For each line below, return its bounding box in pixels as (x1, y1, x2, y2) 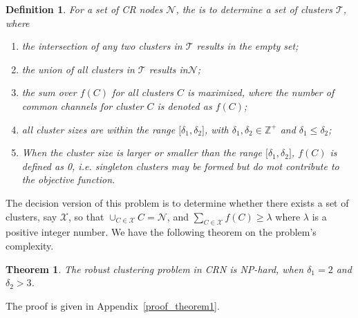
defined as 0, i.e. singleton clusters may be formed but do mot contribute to (21, 158, 339, 173)
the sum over (21, 85, 77, 100)
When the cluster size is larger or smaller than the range (21, 145, 262, 160)
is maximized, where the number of (187, 85, 335, 100)
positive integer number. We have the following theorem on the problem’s (6, 225, 317, 239)
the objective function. (21, 172, 115, 187)
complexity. (6, 238, 54, 252)
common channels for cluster (21, 98, 144, 113)
